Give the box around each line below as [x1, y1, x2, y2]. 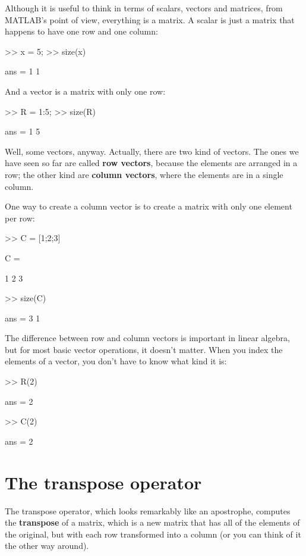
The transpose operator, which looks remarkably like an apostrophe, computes [5, 504, 291, 517]
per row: [5, 211, 35, 224]
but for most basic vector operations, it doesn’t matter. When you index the [5, 343, 283, 355]
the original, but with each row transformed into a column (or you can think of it [5, 527, 301, 540]
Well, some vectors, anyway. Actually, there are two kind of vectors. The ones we [5, 145, 299, 157]
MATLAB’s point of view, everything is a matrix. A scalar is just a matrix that [5, 13, 295, 26]
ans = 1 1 [5, 65, 40, 77]
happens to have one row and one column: [5, 25, 158, 38]
